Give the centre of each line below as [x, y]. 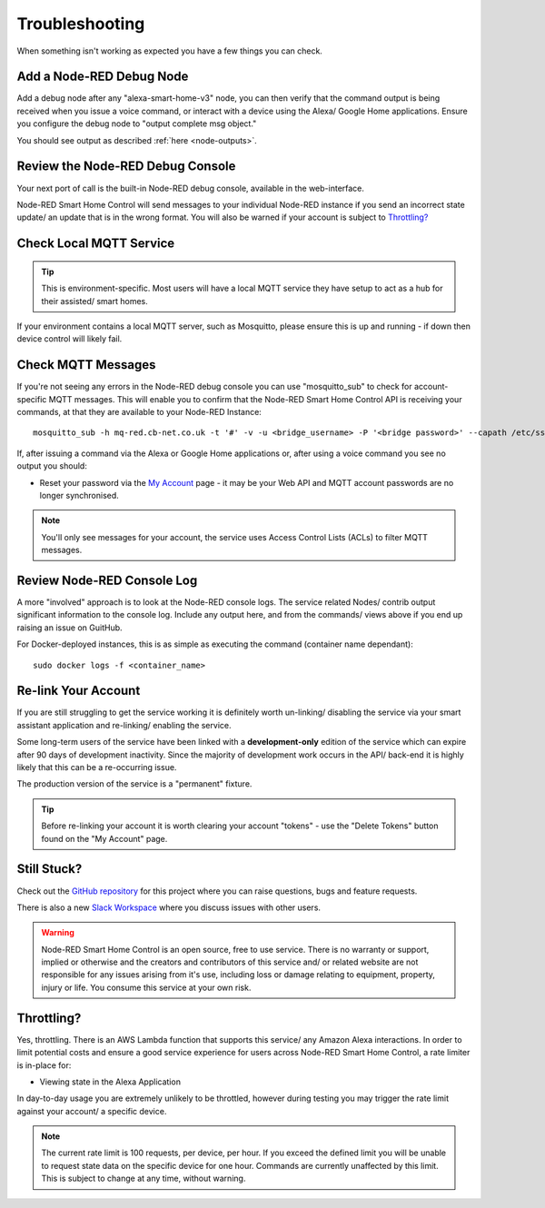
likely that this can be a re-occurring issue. [97, 767]
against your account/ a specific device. [92, 1111]
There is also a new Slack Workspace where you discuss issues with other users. [169, 907]
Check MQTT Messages [86, 365]
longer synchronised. [79, 495]
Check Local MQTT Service [96, 244]
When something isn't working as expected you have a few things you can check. [169, 51]
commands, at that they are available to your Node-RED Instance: [139, 411]
